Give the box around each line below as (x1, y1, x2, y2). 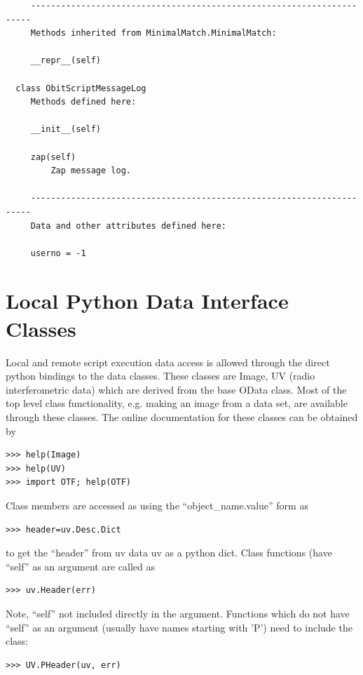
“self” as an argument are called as (6, 559, 155, 573)
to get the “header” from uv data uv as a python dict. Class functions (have (6, 545, 332, 560)
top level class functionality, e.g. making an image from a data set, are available (6, 396, 348, 410)
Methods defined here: (30, 97, 137, 107)
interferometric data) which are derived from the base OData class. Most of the (6, 382, 347, 396)
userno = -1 (30, 248, 86, 258)
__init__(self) (30, 124, 102, 135)
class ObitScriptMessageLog (15, 83, 146, 93)
